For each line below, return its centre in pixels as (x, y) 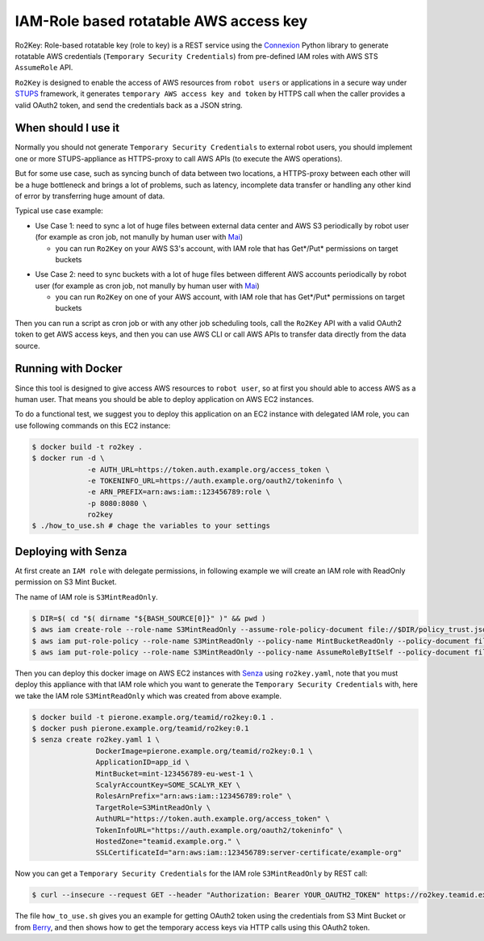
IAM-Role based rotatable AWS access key (161, 21)
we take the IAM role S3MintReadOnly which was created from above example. (148, 696)
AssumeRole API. (44, 68)
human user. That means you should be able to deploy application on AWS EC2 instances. (165, 399)
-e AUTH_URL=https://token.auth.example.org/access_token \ (209, 469)
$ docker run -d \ (68, 458)
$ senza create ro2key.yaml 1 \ (96, 740)
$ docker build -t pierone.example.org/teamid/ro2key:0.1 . (153, 717)
